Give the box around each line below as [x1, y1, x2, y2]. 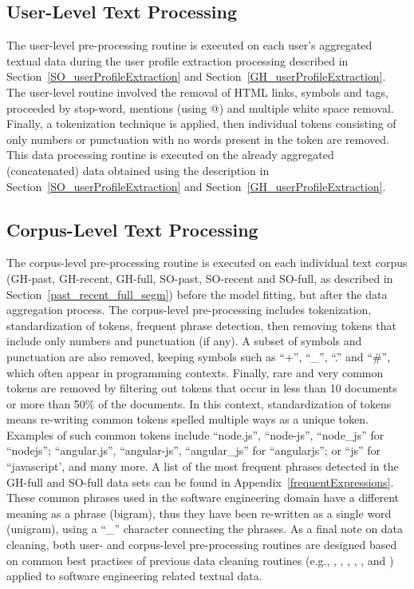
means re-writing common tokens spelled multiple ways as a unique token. [6, 411, 369, 428]
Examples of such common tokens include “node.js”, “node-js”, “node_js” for [6, 426, 384, 443]
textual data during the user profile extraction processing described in [6, 52, 349, 69]
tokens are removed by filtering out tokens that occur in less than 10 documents [6, 380, 397, 396]
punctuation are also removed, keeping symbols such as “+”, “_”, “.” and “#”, [6, 348, 391, 364]
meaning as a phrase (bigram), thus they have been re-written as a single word [6, 504, 392, 521]
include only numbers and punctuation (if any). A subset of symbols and [6, 332, 362, 349]
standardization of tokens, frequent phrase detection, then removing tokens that [6, 316, 396, 333]
